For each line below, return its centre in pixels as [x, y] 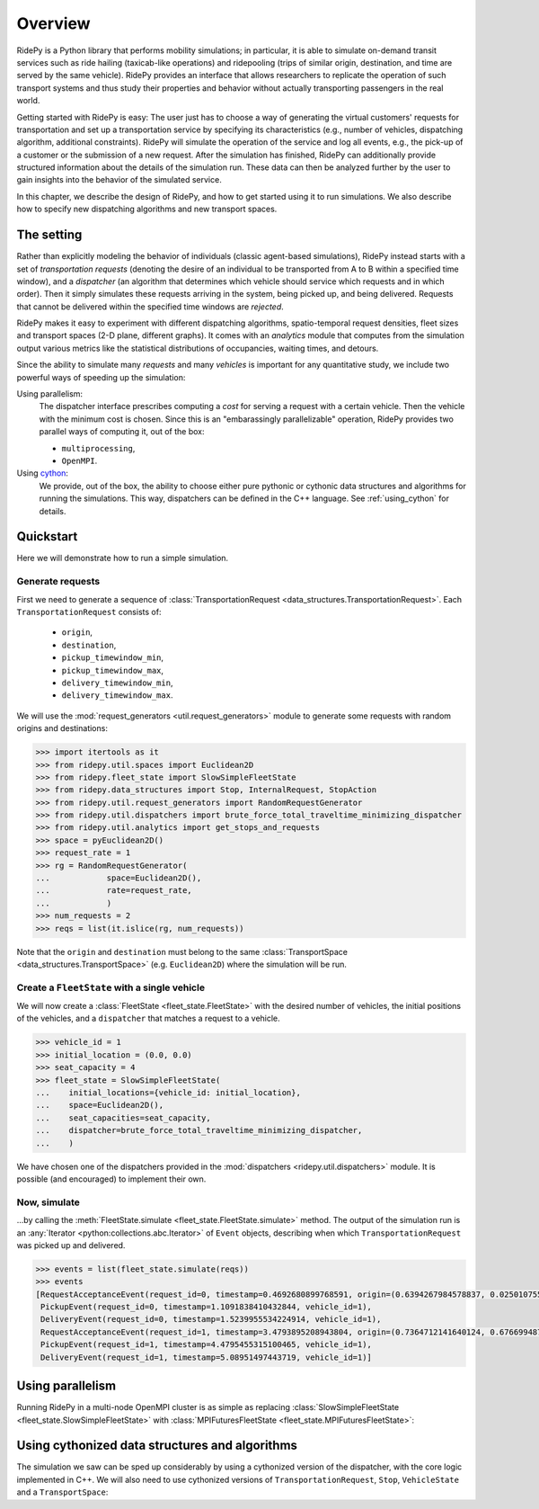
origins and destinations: [62, 728]
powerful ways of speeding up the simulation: [101, 377]
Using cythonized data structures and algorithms [157, 1446]
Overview [53, 23]
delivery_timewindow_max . [117, 695]
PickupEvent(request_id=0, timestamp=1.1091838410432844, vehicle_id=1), [207, 1307]
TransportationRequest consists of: [89, 612]
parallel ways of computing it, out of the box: [122, 432]
